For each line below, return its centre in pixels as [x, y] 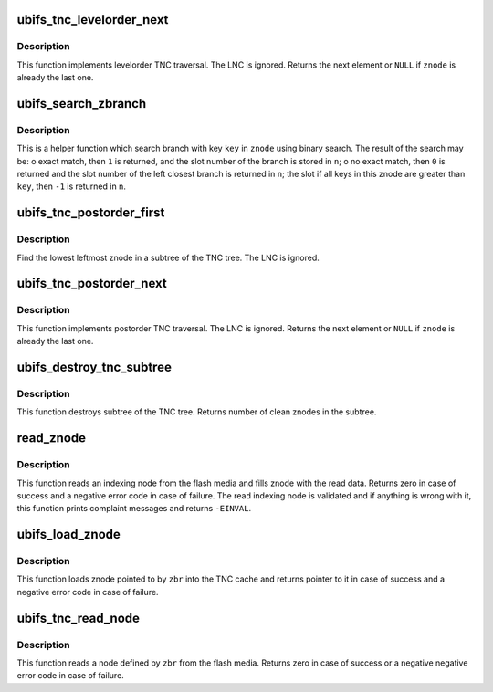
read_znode [52, 438]
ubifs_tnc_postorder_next [92, 283]
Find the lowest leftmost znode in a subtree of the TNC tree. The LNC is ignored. [168, 257]
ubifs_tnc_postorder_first [91, 213]
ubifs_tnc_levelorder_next [93, 20]
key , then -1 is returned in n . [72, 186]
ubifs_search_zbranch [82, 104]
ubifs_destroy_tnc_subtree [94, 367]
